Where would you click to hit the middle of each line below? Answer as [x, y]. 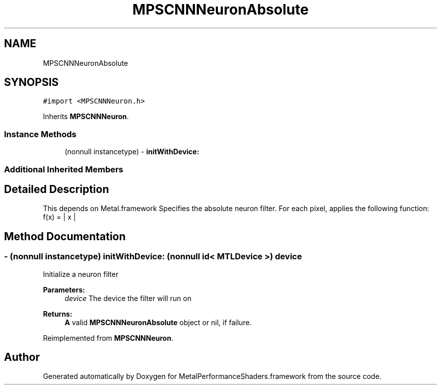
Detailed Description [57, 189]
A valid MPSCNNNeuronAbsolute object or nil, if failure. [158, 322]
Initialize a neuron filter [81, 274]
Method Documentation [65, 236]
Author [22, 357]
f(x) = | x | [59, 217]
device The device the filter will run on [128, 298]
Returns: [58, 314]
